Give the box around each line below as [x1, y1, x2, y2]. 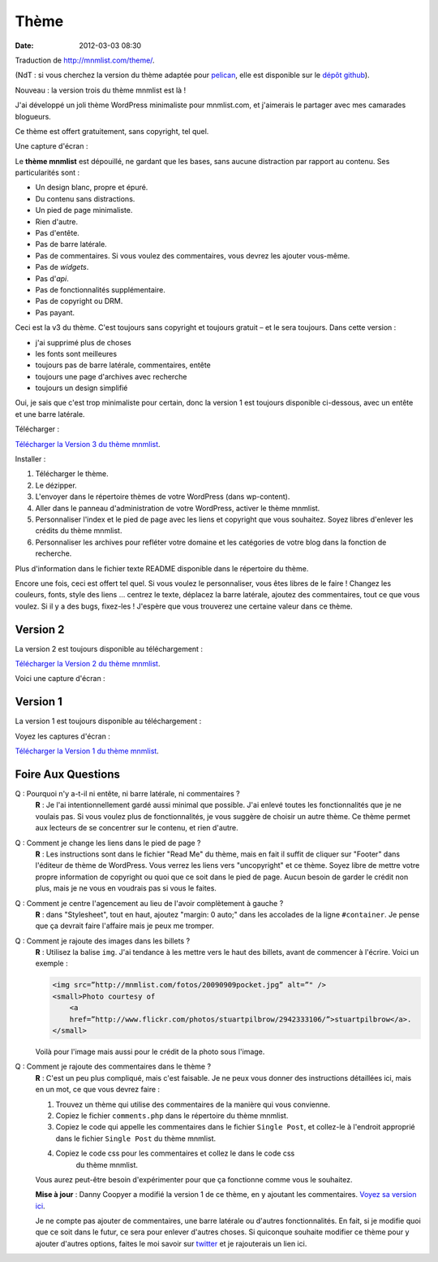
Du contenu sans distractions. [35, 193, 135, 203]
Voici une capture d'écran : [15, 674, 105, 683]
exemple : [35, 959, 68, 969]
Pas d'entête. [35, 228, 80, 238]
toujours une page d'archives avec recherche [35, 371, 187, 381]
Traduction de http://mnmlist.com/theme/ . [15, 55, 155, 65]
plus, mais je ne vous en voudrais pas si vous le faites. [35, 883, 217, 893]
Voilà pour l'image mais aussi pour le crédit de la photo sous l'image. [35, 1047, 265, 1056]
